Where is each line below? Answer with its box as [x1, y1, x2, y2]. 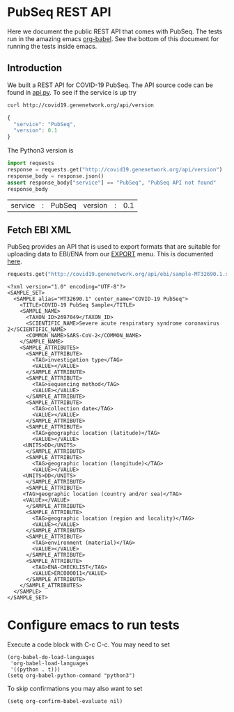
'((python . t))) [10, 666, 61, 673]
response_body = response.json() [7, 172, 104, 180]
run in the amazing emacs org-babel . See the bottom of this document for [7, 34, 219, 42]
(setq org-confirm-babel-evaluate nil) [7, 698, 123, 705]
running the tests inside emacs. [7, 42, 97, 50]
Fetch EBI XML [7, 224, 72, 235]
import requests [7, 160, 54, 167]
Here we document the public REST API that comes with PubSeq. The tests [7, 27, 223, 36]
